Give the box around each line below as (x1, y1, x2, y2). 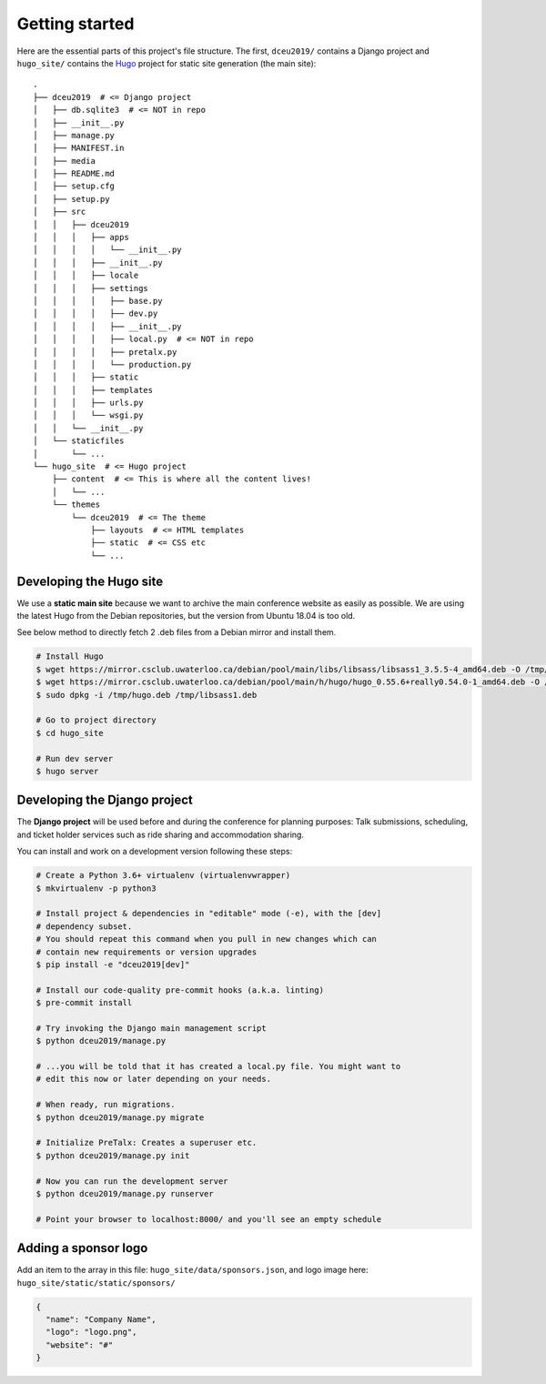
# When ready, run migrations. (35, 1099, 177, 1110)
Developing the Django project (16, 793, 193, 808)
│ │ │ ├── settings (33, 283, 149, 293)
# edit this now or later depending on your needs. (35, 1074, 272, 1085)
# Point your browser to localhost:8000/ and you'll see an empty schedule (35, 1214, 382, 1224)
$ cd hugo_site (35, 728, 104, 738)
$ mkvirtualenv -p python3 (35, 883, 157, 894)
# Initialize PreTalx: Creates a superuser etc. (35, 1137, 258, 1148)
